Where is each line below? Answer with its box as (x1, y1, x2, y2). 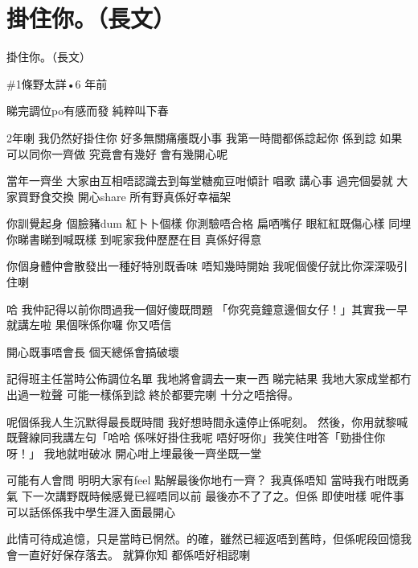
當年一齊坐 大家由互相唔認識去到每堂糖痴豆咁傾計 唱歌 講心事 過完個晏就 (6, 172, 393, 189)
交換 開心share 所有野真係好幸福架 (51, 187, 232, 204)
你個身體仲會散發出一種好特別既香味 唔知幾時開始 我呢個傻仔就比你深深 (6, 257, 386, 274)
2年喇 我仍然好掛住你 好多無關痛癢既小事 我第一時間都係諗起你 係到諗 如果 (6, 129, 403, 146)
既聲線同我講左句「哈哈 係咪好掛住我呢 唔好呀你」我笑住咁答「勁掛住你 (6, 429, 386, 446)
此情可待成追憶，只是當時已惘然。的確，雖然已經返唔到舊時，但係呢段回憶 (6, 530, 400, 547)
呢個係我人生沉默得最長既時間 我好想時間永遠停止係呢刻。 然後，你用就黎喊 (6, 413, 408, 430)
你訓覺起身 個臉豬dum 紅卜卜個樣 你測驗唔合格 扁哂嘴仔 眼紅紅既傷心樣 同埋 (6, 215, 412, 232)
